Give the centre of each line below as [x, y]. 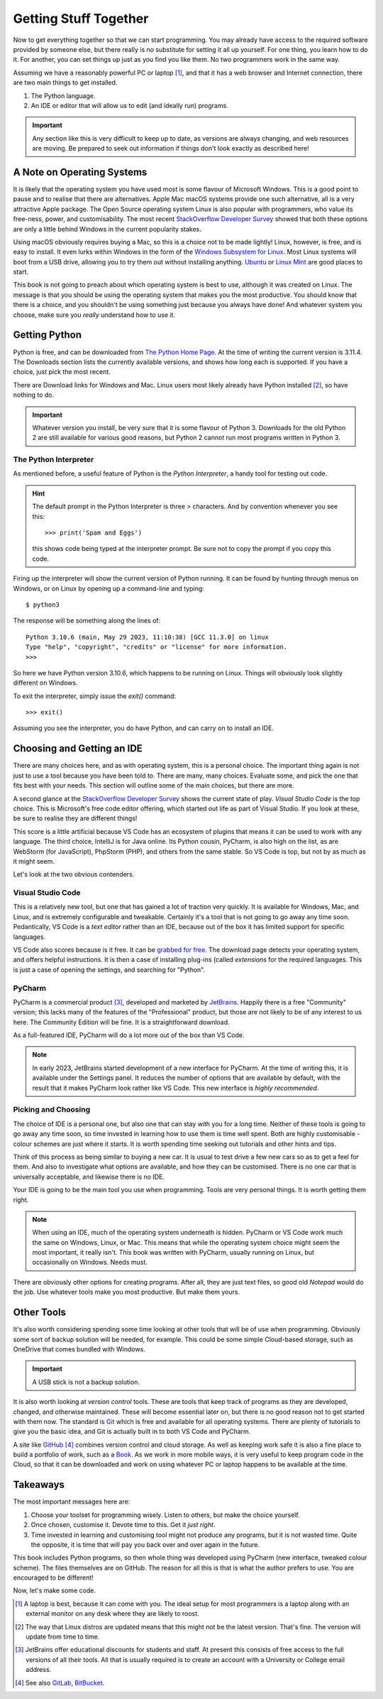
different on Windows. [45, 683]
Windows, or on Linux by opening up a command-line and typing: [109, 588]
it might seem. [34, 861]
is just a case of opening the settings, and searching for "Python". [109, 970]
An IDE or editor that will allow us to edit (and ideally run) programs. [129, 105]
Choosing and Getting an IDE [78, 749]
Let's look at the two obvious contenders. [74, 874]
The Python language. [63, 95]
